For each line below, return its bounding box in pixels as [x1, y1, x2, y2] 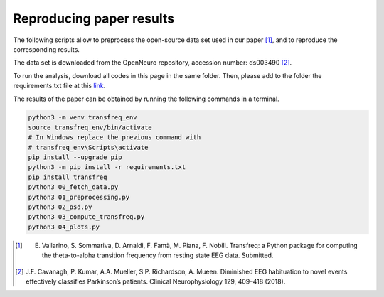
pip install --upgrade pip [28, 153, 122, 161]
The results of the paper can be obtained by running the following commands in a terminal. [13, 94, 280, 103]
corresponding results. [13, 45, 80, 53]
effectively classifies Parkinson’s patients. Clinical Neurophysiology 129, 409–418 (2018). [26, 277, 286, 286]
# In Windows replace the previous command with [28, 134, 201, 141]
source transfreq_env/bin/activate [28, 123, 152, 131]
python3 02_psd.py [28, 203, 92, 211]
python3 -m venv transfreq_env [28, 114, 138, 121]
